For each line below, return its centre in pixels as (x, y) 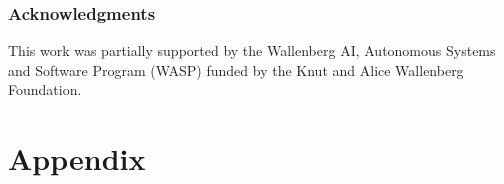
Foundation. (45, 89)
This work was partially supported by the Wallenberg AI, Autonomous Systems (252, 50)
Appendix (77, 158)
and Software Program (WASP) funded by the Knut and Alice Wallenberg (236, 69)
